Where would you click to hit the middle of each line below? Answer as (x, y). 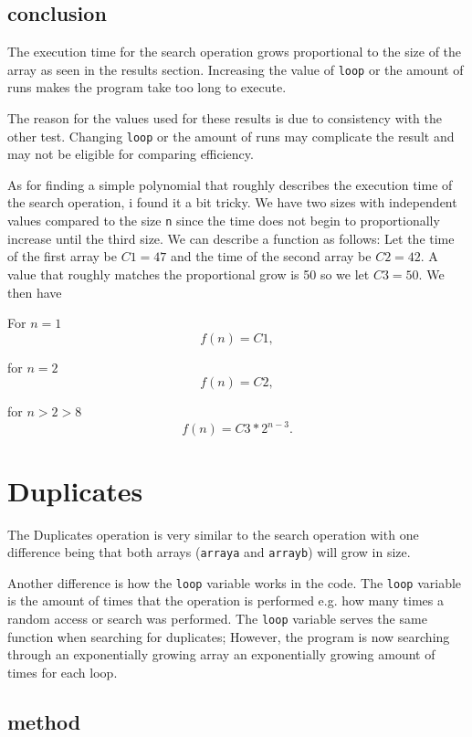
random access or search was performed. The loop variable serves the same (217, 619)
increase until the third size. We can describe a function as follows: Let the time (231, 238)
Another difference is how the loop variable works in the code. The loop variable (235, 582)
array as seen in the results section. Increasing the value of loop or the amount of (236, 69)
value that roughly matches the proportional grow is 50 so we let (189, 274)
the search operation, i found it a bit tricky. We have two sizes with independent (232, 202)
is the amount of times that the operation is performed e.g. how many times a (226, 600)
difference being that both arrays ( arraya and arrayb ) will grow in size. (209, 552)
